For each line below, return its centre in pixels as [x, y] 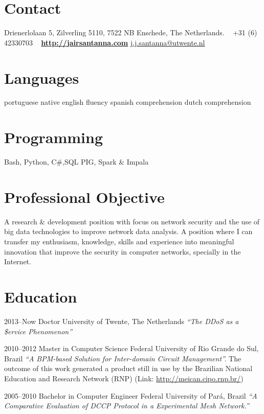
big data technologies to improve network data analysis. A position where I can [128, 231]
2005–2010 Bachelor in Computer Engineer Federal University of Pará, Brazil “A [131, 395]
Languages [42, 77]
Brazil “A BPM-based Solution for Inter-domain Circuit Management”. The [123, 358]
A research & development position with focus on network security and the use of [132, 221]
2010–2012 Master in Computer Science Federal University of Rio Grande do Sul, [131, 348]
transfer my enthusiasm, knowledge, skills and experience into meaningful [119, 241]
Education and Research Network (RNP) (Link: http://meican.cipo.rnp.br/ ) [124, 378]
